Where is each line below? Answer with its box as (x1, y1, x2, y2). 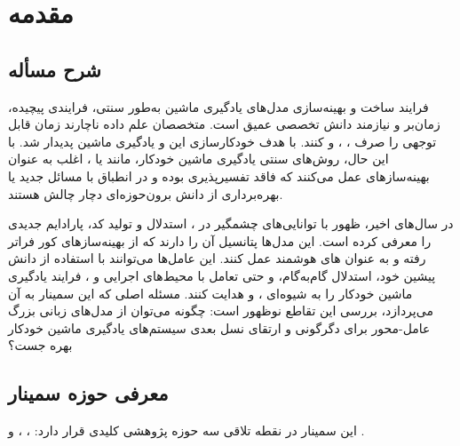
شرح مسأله (8, 55, 101, 83)
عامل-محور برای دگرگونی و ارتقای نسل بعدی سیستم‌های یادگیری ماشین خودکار (8, 318, 431, 337)
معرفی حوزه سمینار (8, 379, 169, 407)
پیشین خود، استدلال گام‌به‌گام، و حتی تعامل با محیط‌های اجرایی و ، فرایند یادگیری (8, 266, 436, 284)
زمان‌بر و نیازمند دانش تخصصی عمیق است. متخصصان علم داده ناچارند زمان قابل (8, 115, 440, 133)
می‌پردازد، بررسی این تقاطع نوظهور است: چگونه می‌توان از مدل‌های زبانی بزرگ (8, 301, 433, 320)
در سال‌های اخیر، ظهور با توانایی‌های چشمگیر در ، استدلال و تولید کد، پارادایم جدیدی (8, 214, 454, 233)
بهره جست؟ (8, 336, 73, 354)
